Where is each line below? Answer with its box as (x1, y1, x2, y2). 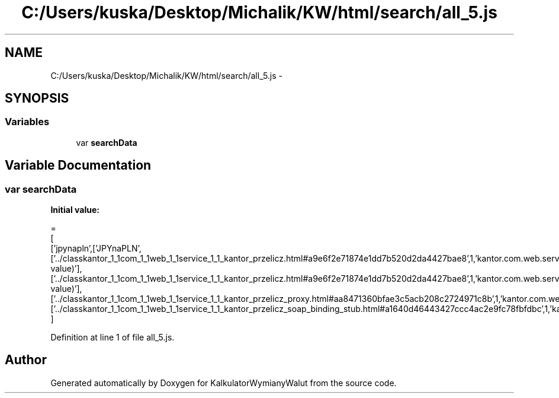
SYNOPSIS (5, 91, 69, 106)
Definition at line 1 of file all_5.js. (50, 332, 175, 343)
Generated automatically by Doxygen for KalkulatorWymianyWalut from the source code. (50, 377, 397, 388)
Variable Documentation (5, 158, 152, 173)
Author (5, 352, 47, 368)
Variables (5, 116, 50, 128)
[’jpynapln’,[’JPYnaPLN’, (50, 243, 142, 254)
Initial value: (50, 205, 99, 215)
